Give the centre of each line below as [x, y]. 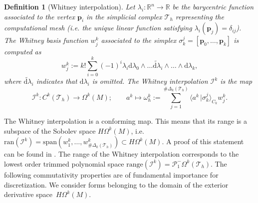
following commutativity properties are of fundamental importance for [111, 174]
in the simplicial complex [124, 16]
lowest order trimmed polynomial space [64, 163]
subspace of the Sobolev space [50, 130]
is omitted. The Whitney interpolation [150, 81]
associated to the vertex [39, 16]
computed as [23, 51]
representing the [200, 16]
